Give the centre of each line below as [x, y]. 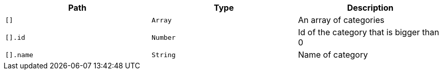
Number [163, 37]
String [163, 55]
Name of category [333, 55]
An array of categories [341, 20]
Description [370, 8]
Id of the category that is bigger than [368, 32]
